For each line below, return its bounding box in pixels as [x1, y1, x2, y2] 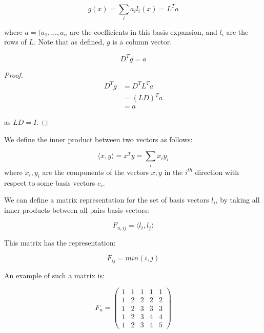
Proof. [4, 69, 23, 80]
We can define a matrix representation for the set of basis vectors [4, 194, 209, 205]
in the [164, 166, 183, 177]
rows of [4, 36, 27, 47]
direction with [195, 166, 239, 177]
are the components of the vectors [42, 166, 149, 177]
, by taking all [215, 194, 260, 205]
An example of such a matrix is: [4, 270, 105, 280]
